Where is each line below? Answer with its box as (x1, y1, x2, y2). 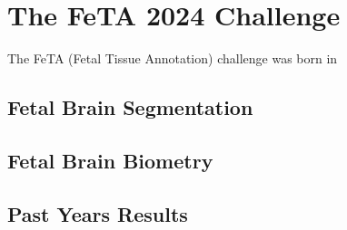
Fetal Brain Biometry (7, 146, 213, 174)
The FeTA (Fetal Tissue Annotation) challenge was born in (7, 49, 338, 68)
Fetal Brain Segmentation (7, 93, 253, 121)
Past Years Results (7, 199, 188, 227)
